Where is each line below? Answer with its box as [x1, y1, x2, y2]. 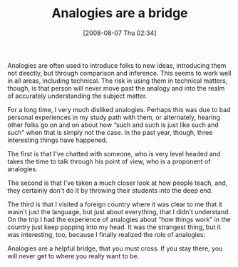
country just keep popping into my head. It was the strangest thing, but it [7, 223, 221, 231]
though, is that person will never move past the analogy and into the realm [7, 84, 225, 92]
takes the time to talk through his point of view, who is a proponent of [7, 157, 211, 166]
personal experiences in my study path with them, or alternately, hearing [7, 113, 221, 121]
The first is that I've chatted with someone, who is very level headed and [7, 149, 221, 158]
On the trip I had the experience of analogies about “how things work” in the [7, 215, 231, 223]
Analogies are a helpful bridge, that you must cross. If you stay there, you [7, 244, 223, 253]
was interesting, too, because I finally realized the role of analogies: [7, 230, 205, 238]
